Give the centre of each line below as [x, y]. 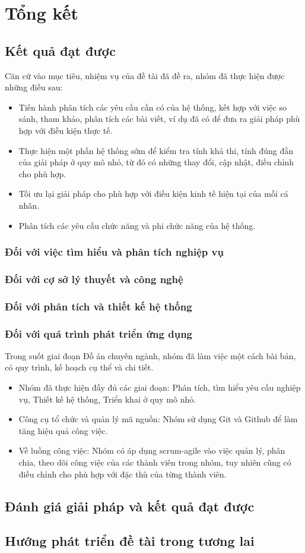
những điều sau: [34, 87]
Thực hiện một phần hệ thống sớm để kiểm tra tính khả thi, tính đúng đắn [156, 150]
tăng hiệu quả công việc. [63, 430]
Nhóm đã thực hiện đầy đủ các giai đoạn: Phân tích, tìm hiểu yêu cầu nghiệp [160, 387]
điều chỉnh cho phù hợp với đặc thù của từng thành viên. [123, 474]
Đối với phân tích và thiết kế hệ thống [99, 306]
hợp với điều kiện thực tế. [66, 130]
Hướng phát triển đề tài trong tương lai [130, 541]
